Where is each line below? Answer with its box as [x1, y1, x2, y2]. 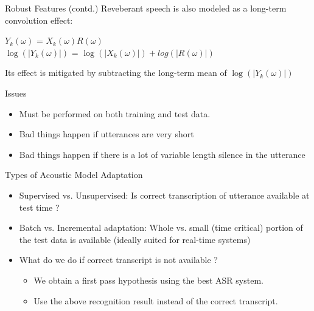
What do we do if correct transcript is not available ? [19, 253, 218, 266]
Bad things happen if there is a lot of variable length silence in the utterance [19, 148, 305, 160]
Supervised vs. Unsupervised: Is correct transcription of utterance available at [19, 188, 310, 201]
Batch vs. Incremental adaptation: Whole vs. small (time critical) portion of [19, 221, 303, 234]
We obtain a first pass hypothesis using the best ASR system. [33, 273, 263, 286]
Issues [5, 86, 27, 99]
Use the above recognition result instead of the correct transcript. [33, 294, 278, 307]
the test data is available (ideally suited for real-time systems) [19, 233, 251, 245]
